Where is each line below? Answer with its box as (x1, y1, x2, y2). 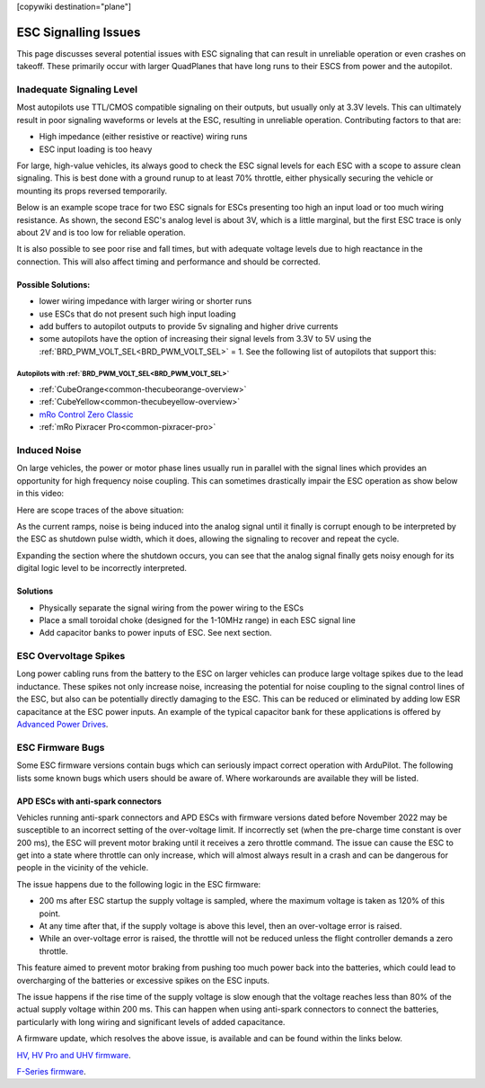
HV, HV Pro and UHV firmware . (16, 1049, 131, 1060)
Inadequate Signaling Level (16, 84, 138, 96)
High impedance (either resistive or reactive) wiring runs (39, 131, 248, 142)
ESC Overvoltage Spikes (16, 650, 126, 663)
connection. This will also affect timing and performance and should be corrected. (16, 256, 321, 267)
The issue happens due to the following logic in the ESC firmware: (16, 878, 261, 889)
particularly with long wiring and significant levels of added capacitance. (16, 1016, 286, 1027)
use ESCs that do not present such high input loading (39, 308, 237, 319)
